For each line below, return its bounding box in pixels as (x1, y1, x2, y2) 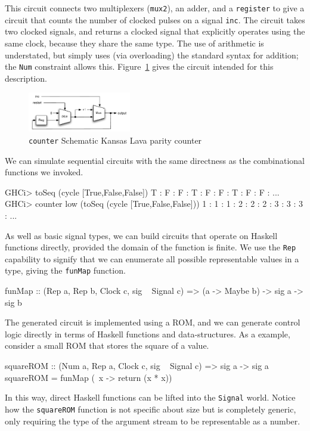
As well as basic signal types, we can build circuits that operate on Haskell (5, 229, 278, 241)
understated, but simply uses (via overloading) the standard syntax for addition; (5, 48, 299, 61)
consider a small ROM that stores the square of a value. (5, 339, 209, 352)
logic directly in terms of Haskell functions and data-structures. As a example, (5, 327, 290, 340)
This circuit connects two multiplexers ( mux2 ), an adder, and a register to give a (5, 2, 305, 14)
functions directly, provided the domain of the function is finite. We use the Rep (5, 241, 296, 253)
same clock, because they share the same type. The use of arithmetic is (5, 36, 264, 49)
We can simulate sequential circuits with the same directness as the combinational (5, 154, 305, 166)
